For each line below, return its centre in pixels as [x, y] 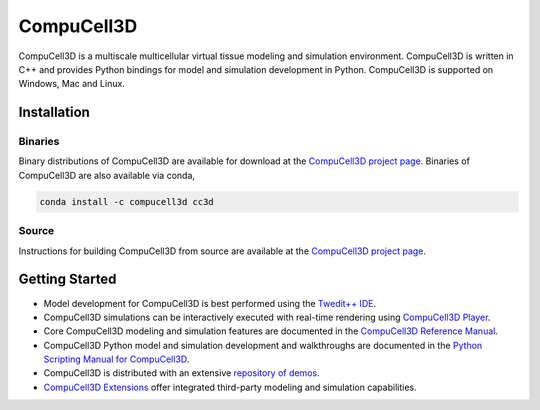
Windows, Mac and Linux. [71, 84]
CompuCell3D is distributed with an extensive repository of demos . [181, 373]
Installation [54, 112]
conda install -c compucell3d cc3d [126, 201]
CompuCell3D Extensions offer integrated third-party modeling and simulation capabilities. [230, 387]
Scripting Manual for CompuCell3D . [116, 359]
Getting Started [67, 279]
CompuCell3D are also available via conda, [106, 175]
